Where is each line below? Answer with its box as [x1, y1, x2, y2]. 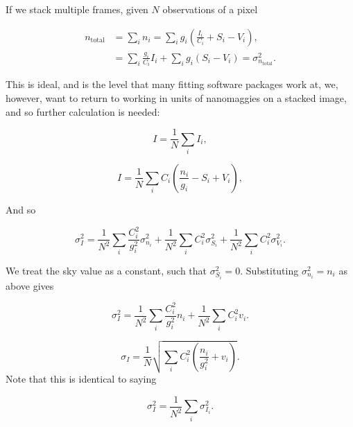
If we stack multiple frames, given [6, 2, 148, 16]
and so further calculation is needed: [6, 104, 160, 119]
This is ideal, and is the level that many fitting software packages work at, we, [6, 77, 338, 91]
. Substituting [240, 263, 299, 277]
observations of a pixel [162, 2, 258, 16]
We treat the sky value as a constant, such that [6, 263, 207, 277]
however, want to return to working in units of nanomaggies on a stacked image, [6, 90, 347, 105]
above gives [6, 278, 54, 293]
